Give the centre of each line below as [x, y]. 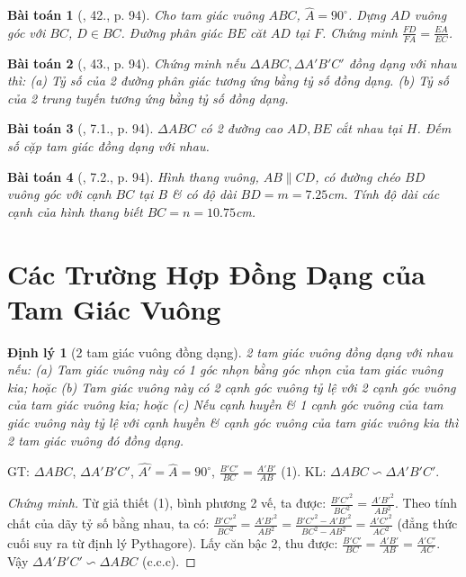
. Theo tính [426, 503]
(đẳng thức [427, 523]
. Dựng [367, 15]
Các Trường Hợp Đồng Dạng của [216, 273]
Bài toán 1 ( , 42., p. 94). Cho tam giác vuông [136, 15]
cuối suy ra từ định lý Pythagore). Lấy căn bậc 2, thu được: [173, 543]
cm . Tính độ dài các [384, 194]
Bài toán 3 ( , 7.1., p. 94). [81, 128]
